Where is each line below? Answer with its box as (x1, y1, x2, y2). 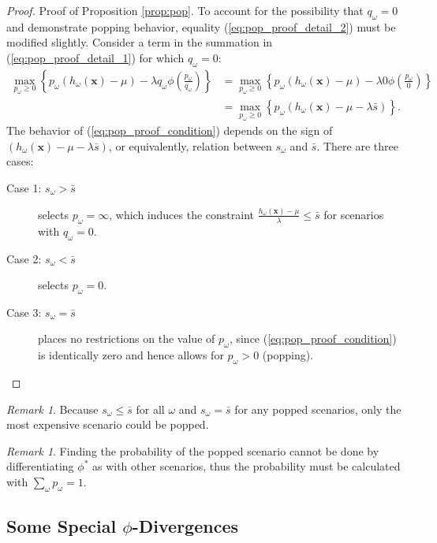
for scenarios (323, 206, 384, 222)
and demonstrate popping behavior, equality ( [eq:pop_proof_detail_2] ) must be (6, 18, 396, 35)
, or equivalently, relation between (108, 137, 272, 154)
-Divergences (132, 514, 239, 538)
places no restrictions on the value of (38, 330, 215, 347)
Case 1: (6, 179, 42, 195)
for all (136, 400, 165, 417)
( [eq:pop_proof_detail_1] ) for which (6, 49, 185, 65)
